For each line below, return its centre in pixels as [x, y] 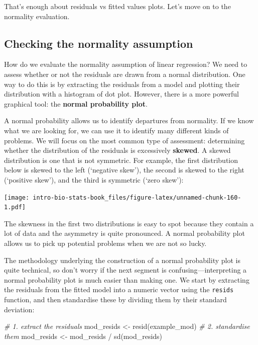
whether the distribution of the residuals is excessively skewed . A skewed [117, 150]
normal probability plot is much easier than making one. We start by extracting [127, 279]
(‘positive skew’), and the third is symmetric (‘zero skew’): [94, 179]
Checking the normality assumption [99, 43]
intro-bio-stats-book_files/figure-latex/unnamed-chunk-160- [137, 197]
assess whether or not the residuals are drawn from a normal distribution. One [125, 74]
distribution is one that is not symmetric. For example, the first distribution [121, 160]
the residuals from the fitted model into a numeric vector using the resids [119, 289]
